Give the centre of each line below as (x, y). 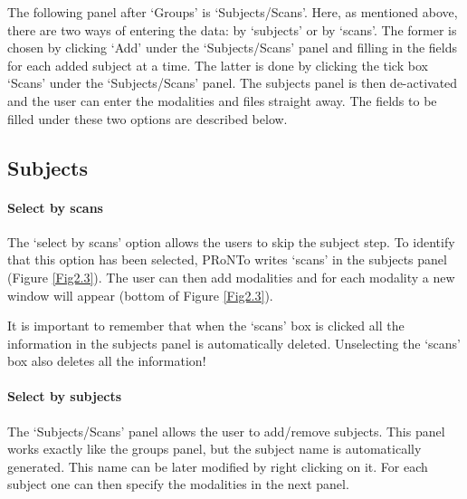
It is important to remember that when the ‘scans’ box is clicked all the (206, 326)
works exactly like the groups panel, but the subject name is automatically (214, 449)
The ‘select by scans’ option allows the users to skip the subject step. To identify (231, 241)
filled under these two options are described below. (148, 118)
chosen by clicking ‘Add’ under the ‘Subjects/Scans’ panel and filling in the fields (233, 48)
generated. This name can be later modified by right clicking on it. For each (218, 466)
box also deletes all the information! (107, 361)
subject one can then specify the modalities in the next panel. (178, 484)
